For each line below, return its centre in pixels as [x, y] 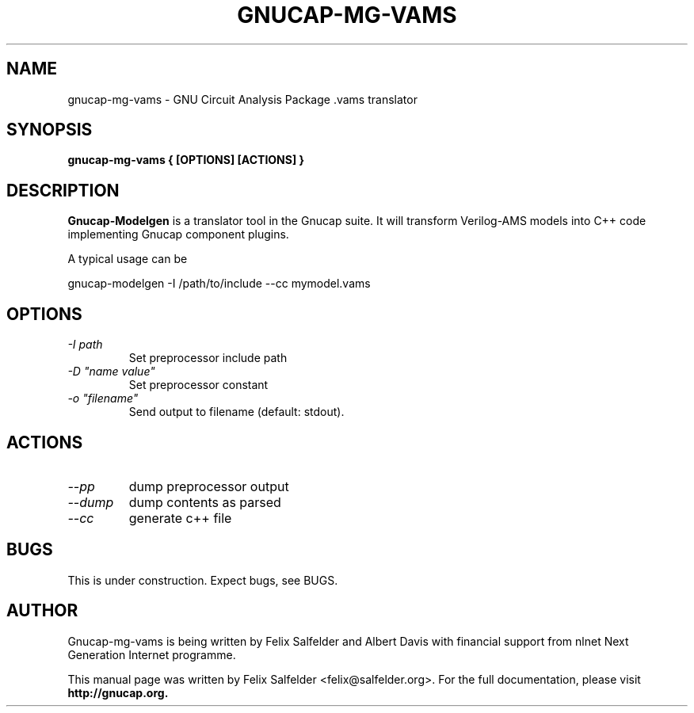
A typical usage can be [128, 259]
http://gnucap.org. [118, 692]
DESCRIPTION [63, 190]
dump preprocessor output [209, 486]
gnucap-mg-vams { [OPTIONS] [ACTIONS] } [186, 160]
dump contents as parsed [205, 502]
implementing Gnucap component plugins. [178, 234]
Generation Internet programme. [152, 654]
